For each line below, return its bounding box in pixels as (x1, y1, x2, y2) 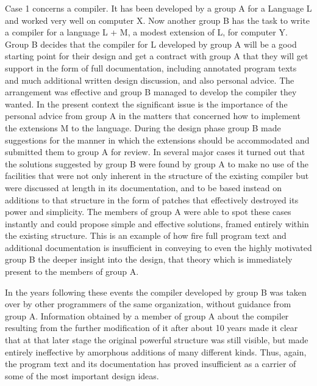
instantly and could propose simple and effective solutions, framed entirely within (5, 217, 309, 230)
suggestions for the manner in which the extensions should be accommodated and (5, 133, 310, 146)
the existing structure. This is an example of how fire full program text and (5, 229, 287, 242)
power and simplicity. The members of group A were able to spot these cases (5, 205, 291, 218)
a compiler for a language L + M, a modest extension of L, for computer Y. (5, 26, 288, 38)
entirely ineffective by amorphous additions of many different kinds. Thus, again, (5, 345, 307, 358)
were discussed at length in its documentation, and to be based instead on (5, 181, 282, 194)
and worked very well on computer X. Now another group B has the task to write (5, 13, 310, 26)
